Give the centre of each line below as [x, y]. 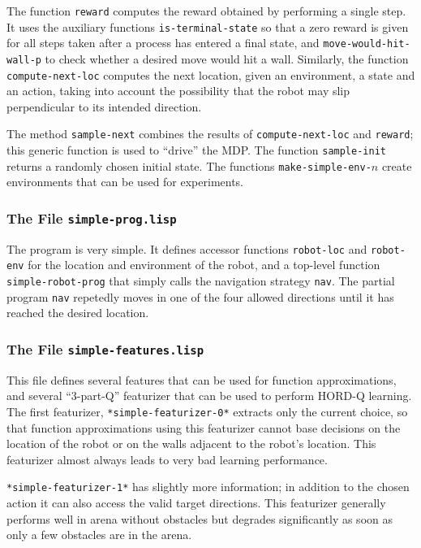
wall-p [24, 60]
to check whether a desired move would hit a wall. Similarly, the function [227, 58]
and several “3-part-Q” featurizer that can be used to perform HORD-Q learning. [209, 396]
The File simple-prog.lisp [92, 217]
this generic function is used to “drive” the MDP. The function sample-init [196, 150]
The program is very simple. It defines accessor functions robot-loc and [187, 248]
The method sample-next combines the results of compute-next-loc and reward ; [210, 134]
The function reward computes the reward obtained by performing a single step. [206, 11]
